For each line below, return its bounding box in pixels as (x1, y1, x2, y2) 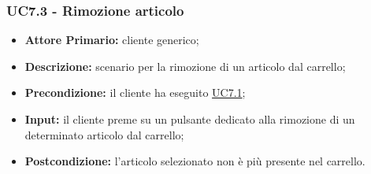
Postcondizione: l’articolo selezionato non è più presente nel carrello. (24, 153, 365, 169)
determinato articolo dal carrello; (24, 126, 184, 143)
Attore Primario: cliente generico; (24, 31, 199, 48)
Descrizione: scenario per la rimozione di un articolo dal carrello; (24, 57, 346, 74)
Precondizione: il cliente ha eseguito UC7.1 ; (24, 84, 246, 101)
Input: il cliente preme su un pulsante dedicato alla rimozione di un (24, 111, 355, 127)
